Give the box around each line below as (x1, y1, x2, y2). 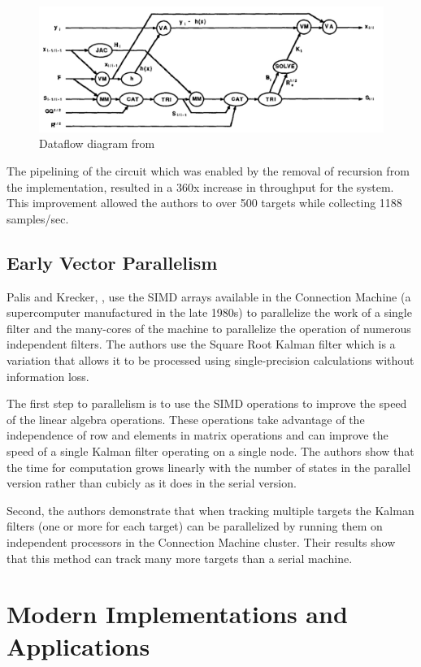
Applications (7, 629, 150, 662)
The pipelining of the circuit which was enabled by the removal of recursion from (7, 162, 410, 180)
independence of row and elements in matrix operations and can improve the (7, 427, 388, 444)
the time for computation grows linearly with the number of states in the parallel (7, 458, 411, 475)
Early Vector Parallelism (7, 249, 218, 275)
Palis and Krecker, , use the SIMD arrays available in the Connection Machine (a (7, 288, 411, 305)
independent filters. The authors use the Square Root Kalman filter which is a (7, 336, 396, 353)
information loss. (7, 367, 89, 384)
